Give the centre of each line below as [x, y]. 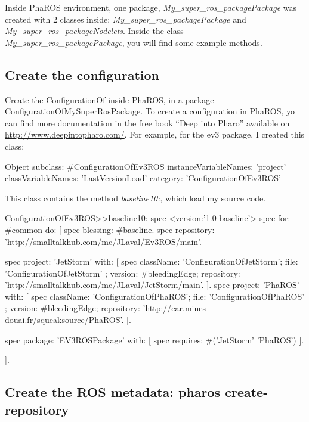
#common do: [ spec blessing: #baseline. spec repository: [110, 229]
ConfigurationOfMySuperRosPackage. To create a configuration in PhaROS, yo [150, 111]
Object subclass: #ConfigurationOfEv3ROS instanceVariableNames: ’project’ [146, 166]
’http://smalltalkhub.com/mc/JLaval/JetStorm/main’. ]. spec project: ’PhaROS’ [152, 285]
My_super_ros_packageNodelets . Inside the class [94, 31]
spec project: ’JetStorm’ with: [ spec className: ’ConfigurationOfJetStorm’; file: [152, 261]
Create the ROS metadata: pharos [113, 392]
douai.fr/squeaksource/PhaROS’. [64, 320]
